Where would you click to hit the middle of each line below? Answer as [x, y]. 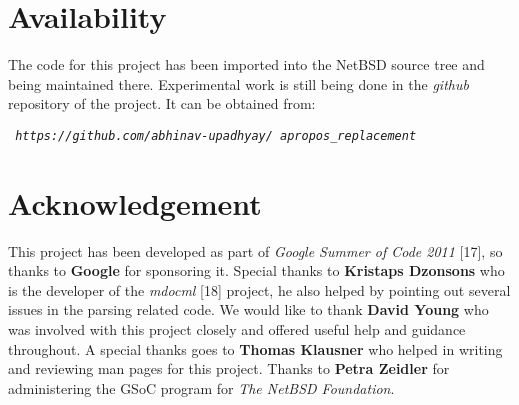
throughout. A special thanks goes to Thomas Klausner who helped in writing [255, 348]
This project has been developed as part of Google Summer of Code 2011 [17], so [255, 250]
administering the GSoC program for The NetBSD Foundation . [201, 387]
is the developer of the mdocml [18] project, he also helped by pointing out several [259, 289]
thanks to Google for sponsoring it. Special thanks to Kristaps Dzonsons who [256, 270]
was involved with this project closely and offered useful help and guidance [237, 329]
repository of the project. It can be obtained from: [162, 103]
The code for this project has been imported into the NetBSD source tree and [246, 64]
